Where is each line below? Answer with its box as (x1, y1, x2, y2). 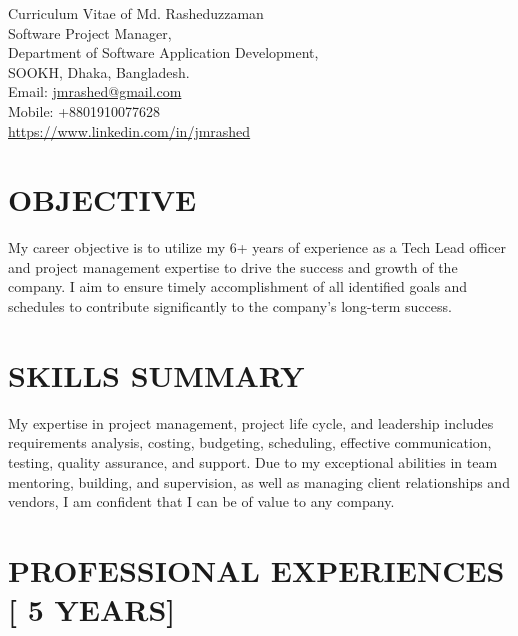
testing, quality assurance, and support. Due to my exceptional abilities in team (8, 451, 498, 472)
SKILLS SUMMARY (8, 354, 305, 395)
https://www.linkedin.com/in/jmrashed (8, 120, 251, 141)
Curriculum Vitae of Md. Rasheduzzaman (8, 3, 264, 23)
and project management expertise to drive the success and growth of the (8, 256, 458, 277)
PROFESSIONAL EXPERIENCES (8, 549, 505, 590)
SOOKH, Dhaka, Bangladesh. (8, 61, 190, 82)
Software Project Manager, (8, 22, 172, 43)
